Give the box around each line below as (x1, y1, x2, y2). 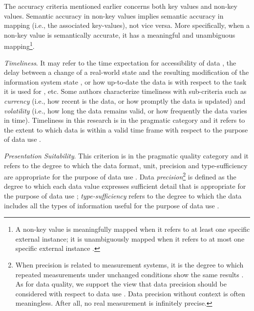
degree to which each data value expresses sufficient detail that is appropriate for (4, 181, 246, 191)
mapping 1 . (4, 40, 35, 51)
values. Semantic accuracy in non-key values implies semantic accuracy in (4, 10, 224, 21)
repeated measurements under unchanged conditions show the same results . (15, 269, 244, 279)
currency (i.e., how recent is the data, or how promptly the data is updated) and (4, 96, 246, 106)
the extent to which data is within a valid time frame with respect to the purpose (4, 124, 248, 134)
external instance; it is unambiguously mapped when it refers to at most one (15, 233, 245, 244)
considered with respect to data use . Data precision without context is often (15, 288, 245, 298)
